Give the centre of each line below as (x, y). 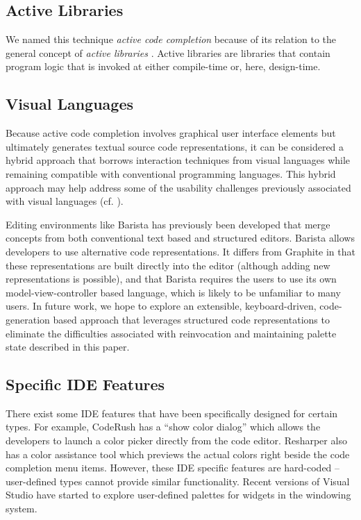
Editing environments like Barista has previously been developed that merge (168, 224)
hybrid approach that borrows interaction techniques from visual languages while (178, 160)
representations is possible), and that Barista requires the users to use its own (171, 279)
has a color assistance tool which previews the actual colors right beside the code (178, 454)
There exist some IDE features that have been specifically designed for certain (172, 413)
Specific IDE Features (85, 384)
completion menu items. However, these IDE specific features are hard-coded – (173, 468)
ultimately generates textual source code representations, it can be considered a (175, 146)
